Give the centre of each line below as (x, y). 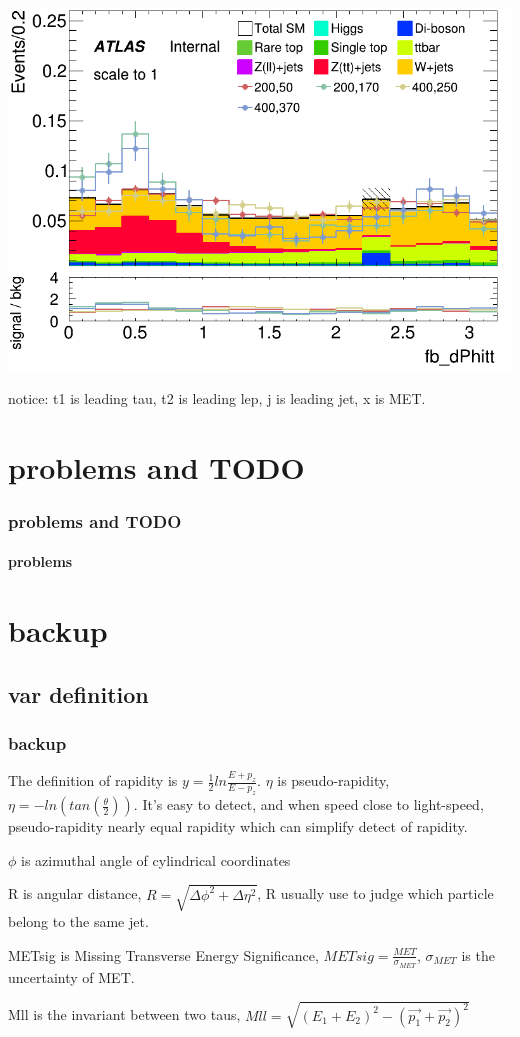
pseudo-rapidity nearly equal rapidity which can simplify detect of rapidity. (238, 826)
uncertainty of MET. (71, 976)
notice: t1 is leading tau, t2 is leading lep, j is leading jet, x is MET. (217, 397)
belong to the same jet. (78, 920)
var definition (78, 693)
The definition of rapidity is (93, 780)
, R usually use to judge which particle (375, 893)
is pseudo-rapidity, (333, 780)
